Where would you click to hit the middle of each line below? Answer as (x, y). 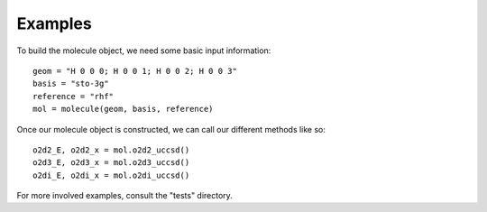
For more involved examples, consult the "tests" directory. (125, 196)
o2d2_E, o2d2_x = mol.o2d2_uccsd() (111, 150)
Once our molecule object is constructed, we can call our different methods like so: (171, 129)
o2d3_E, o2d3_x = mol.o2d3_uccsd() (111, 163)
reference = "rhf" (74, 96)
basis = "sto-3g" (71, 84)
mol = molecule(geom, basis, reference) (123, 109)
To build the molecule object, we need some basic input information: (144, 51)
